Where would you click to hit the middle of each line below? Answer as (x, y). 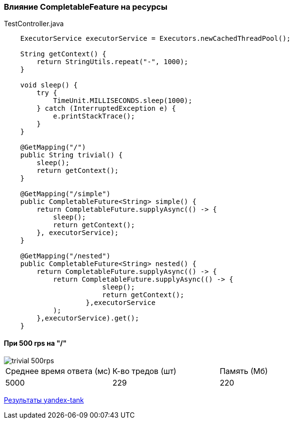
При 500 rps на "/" (35, 343)
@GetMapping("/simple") (65, 194)
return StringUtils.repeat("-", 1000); (112, 62)
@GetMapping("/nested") (65, 256)
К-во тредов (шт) (144, 371)
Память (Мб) (244, 371)
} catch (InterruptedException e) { (106, 109)
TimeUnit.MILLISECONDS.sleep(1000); (123, 101)
